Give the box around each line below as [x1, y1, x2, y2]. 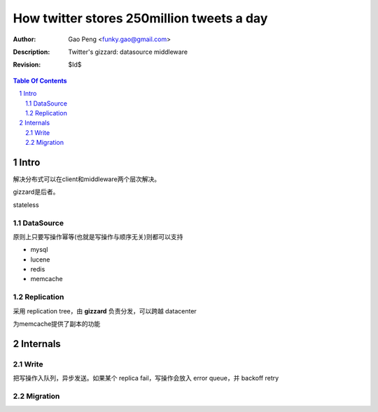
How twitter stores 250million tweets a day [13, 10, 268, 26]
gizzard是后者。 [13, 187, 59, 196]
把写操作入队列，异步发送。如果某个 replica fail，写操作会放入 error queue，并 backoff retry [13, 374, 279, 383]
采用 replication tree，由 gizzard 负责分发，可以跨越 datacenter [13, 306, 197, 315]
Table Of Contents [13, 76, 67, 85]
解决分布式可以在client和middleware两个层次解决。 [13, 175, 161, 183]
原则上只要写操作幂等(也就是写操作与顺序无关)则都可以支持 [13, 232, 183, 241]
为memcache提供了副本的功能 [13, 319, 101, 328]
